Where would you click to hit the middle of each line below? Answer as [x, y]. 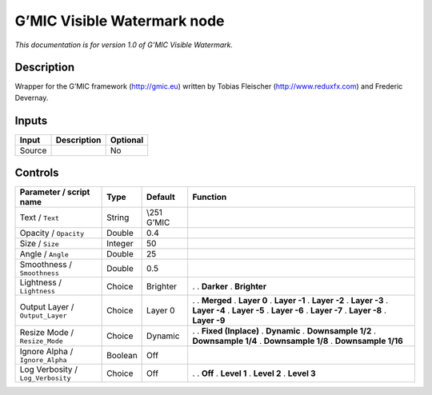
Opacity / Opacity [52, 233]
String [118, 217]
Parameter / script [55, 192]
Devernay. [32, 98]
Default [161, 197]
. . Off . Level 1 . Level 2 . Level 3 [254, 373]
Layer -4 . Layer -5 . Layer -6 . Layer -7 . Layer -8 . [290, 310]
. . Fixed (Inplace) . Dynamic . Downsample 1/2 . [284, 331]
